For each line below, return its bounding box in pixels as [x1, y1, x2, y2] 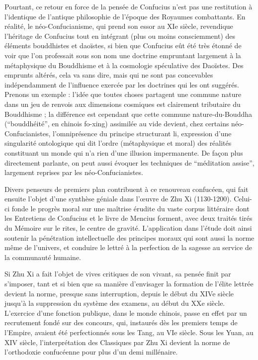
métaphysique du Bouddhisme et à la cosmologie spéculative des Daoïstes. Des [4, 60, 244, 70]
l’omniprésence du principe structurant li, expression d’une [52, 128, 232, 138]
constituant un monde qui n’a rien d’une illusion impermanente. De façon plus [4, 147, 243, 158]
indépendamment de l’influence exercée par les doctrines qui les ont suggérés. [4, 79, 239, 90]
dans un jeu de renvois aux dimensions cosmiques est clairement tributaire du [4, 98, 241, 109]
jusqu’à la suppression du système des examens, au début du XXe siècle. [4, 298, 225, 308]
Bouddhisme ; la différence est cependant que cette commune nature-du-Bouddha [4, 108, 252, 119]
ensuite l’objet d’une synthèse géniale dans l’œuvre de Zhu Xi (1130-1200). [4, 193, 232, 204]
